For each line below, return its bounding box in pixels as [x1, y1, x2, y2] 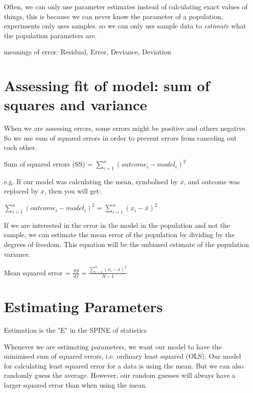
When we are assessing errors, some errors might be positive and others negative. [4, 123, 247, 133]
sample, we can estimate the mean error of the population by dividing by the [4, 229, 235, 240]
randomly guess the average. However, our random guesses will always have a [4, 370, 236, 380]
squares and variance [4, 95, 147, 115]
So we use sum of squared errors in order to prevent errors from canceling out [4, 132, 237, 143]
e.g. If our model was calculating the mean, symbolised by [4, 176, 178, 186]
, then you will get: [44, 186, 101, 196]
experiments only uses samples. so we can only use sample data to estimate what [4, 21, 246, 31]
